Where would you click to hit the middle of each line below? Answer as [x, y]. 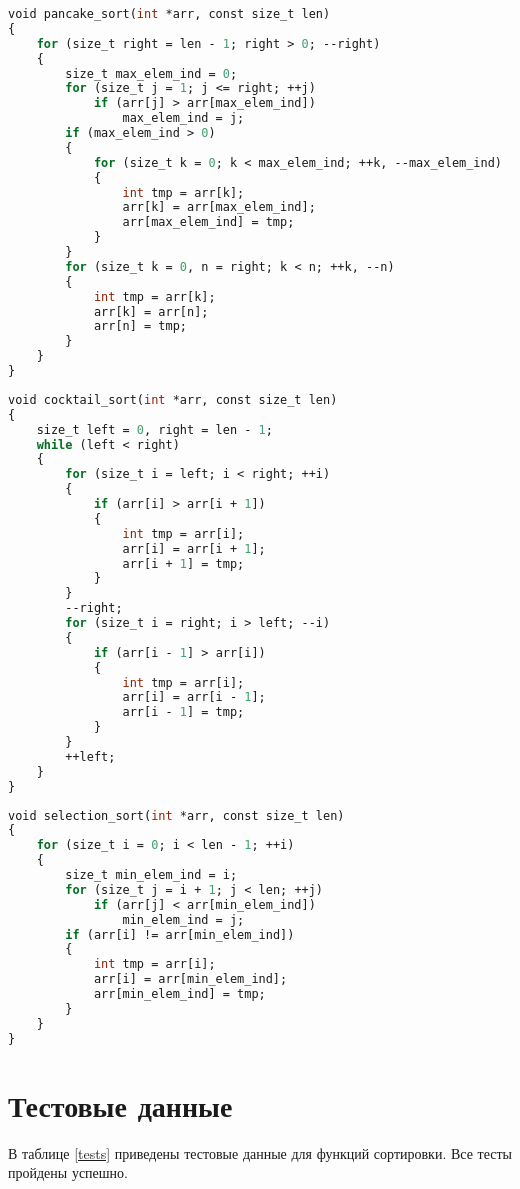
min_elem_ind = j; [183, 919]
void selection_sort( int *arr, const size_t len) [176, 815]
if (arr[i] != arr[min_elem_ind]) [180, 934]
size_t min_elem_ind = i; [151, 875]
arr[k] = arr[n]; [151, 311]
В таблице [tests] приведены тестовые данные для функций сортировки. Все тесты [260, 1152]
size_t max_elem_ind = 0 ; [151, 73]
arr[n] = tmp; [140, 326]
